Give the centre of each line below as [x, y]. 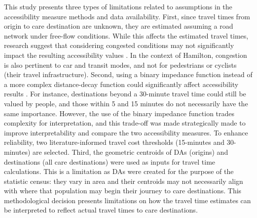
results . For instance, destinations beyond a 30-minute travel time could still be [125, 94]
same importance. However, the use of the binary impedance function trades [119, 113]
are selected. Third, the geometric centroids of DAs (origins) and [130, 152]
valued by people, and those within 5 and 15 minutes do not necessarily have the [126, 103]
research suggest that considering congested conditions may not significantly [119, 45]
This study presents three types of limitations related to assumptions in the [118, 6]
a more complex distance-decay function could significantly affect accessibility [121, 84]
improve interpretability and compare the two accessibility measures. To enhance [126, 132]
